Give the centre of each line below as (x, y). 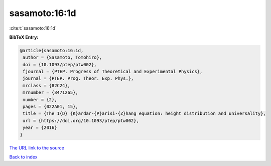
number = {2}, (40, 100)
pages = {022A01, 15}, (51, 107)
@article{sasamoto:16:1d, (52, 50)
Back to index (23, 157)
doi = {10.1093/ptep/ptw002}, (60, 64)
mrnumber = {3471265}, (51, 93)
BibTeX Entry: (24, 37)
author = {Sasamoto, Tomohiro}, (62, 57)
